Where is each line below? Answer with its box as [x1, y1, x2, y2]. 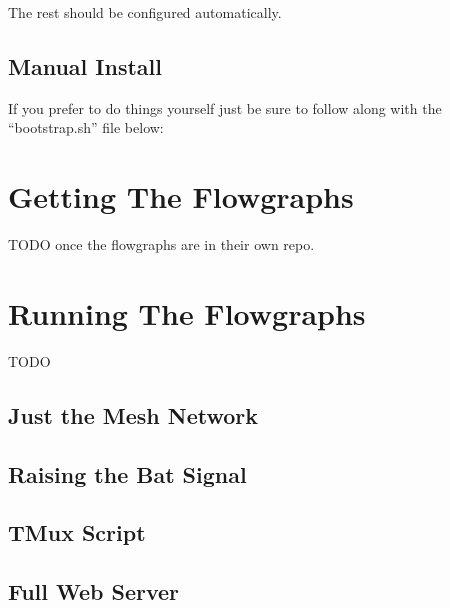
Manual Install [8, 50, 162, 81]
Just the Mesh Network [8, 399, 259, 430]
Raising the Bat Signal [8, 458, 247, 489]
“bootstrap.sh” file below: [8, 117, 164, 138]
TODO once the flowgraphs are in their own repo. [8, 234, 315, 255]
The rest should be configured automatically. [8, 2, 282, 22]
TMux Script [8, 517, 146, 548]
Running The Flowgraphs [8, 292, 366, 333]
